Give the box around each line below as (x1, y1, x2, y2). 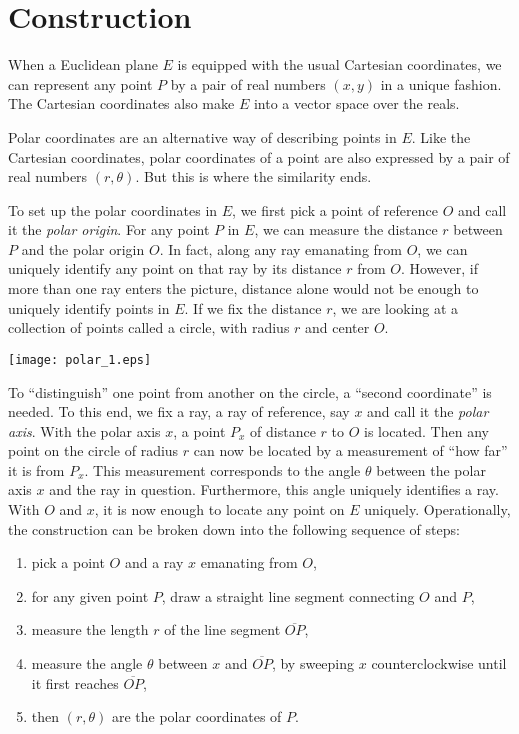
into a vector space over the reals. (253, 93, 460, 114)
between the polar (376, 459, 486, 480)
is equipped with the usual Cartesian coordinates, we (177, 54, 502, 75)
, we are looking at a (332, 297, 459, 318)
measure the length (31, 619, 149, 640)
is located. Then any (364, 420, 489, 441)
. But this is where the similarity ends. (135, 166, 372, 187)
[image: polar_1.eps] (8, 352, 152, 367)
